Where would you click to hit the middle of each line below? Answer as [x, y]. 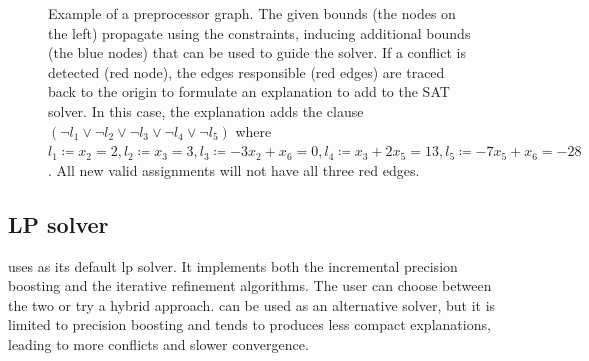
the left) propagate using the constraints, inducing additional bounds [259, 32]
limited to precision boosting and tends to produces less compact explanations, [249, 324]
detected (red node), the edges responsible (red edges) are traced [246, 71]
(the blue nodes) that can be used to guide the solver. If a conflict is [257, 52]
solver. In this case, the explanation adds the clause [206, 110]
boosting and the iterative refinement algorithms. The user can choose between [250, 285]
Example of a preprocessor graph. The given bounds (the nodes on [252, 13]
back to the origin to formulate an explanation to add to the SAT [249, 91]
